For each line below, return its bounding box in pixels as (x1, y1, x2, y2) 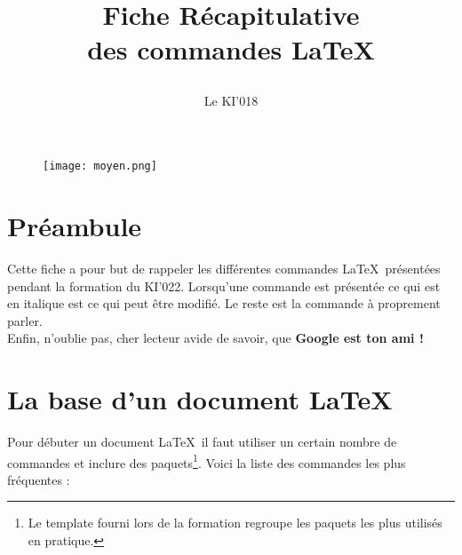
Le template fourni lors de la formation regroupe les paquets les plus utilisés (28, 513, 442, 532)
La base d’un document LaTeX (7, 381, 393, 417)
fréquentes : (7, 470, 70, 488)
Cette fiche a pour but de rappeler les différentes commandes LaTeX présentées (7, 258, 441, 277)
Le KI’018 (203, 91, 259, 109)
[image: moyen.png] (43, 160, 157, 173)
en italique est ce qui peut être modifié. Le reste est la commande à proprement (7, 294, 441, 313)
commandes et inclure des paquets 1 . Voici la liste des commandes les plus (7, 450, 406, 472)
